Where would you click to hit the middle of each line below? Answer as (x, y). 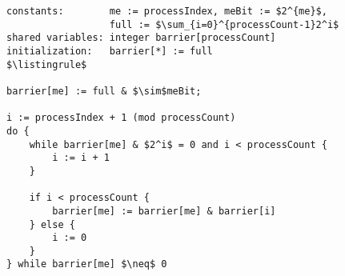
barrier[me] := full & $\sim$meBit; (104, 91)
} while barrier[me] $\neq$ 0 (87, 264)
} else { (52, 224)
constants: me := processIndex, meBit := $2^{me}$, (167, 11)
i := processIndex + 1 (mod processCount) (121, 118)
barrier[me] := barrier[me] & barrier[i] (164, 211)
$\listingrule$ (47, 64)
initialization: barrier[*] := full (110, 51)
